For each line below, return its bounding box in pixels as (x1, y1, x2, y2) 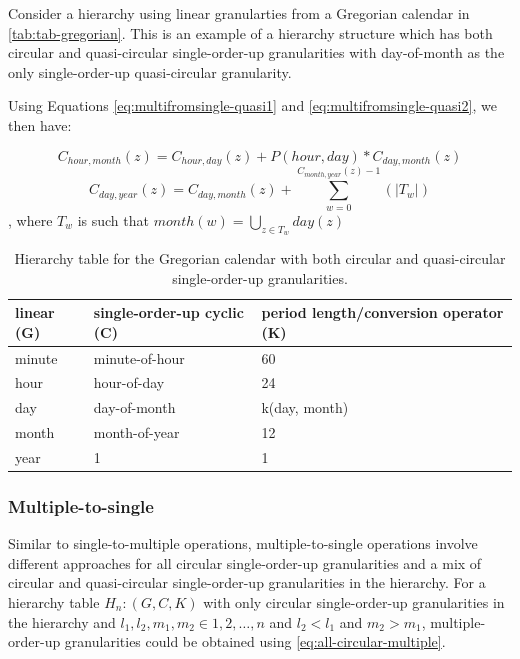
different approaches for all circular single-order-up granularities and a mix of (8, 552, 482, 573)
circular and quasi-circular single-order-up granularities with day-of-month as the (8, 42, 505, 63)
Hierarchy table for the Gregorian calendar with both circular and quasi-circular (14, 247, 506, 268)
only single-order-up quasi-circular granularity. (8, 61, 292, 82)
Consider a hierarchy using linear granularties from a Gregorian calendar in (8, 3, 470, 23)
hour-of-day (93, 372, 165, 393)
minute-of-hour (93, 347, 185, 368)
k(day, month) (261, 397, 349, 418)
